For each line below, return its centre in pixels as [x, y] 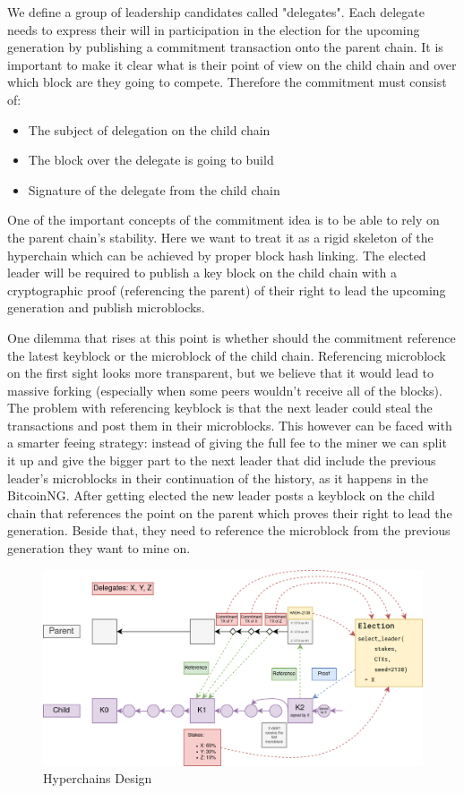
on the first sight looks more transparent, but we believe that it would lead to [221, 373]
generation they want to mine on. [99, 548]
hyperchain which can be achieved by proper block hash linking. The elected [217, 255]
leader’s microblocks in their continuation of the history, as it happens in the [218, 478]
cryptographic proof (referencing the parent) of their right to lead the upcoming [227, 290]
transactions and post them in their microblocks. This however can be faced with [230, 425]
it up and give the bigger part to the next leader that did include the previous [222, 460]
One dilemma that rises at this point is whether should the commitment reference [232, 337]
